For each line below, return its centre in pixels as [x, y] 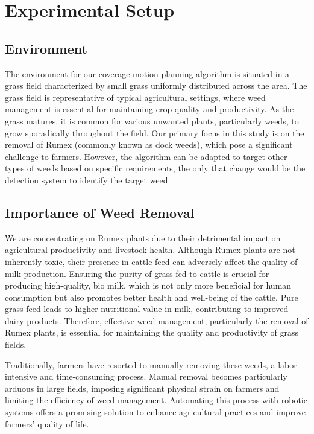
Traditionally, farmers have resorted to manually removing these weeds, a [140, 364]
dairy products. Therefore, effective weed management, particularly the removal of [157, 320]
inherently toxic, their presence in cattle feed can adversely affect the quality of [151, 261]
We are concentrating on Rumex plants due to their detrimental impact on [143, 238]
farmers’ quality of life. [47, 423]
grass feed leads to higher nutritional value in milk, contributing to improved [147, 309]
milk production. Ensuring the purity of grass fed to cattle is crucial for [137, 273]
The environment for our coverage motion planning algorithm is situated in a [147, 73]
